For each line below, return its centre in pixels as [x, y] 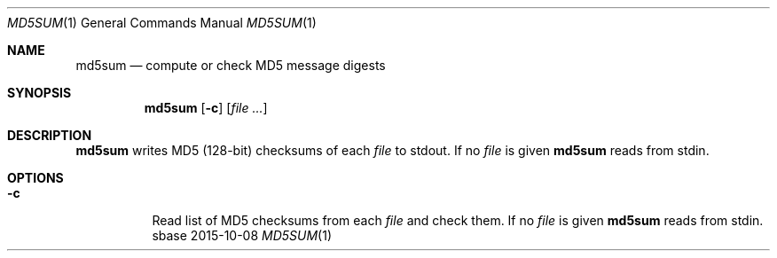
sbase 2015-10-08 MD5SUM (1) [242, 235]
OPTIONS [35, 178]
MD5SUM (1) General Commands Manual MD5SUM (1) [162, 23]
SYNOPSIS [39, 93]
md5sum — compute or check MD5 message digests [231, 65]
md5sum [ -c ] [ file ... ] [206, 108]
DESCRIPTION [50, 135]
